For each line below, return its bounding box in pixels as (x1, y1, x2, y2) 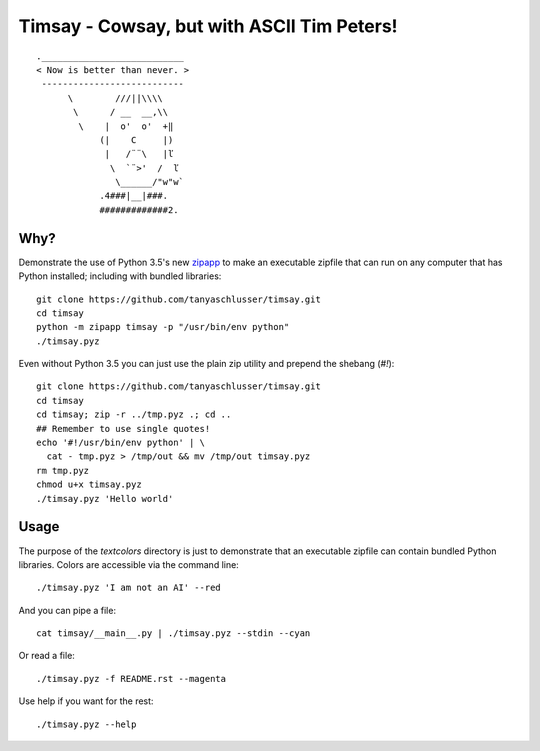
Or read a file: (18, 650, 75, 662)
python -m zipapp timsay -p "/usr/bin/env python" (36, 321, 290, 333)
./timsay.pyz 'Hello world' (36, 493, 174, 504)
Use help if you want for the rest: (18, 695, 154, 707)
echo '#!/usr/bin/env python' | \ (36, 437, 205, 449)
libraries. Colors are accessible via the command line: (18, 558, 239, 570)
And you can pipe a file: (18, 604, 117, 616)
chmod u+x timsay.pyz (36, 479, 142, 490)
